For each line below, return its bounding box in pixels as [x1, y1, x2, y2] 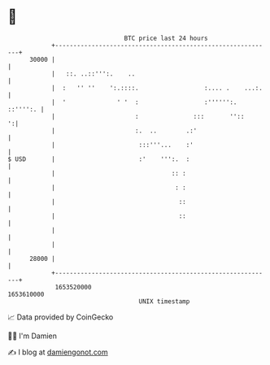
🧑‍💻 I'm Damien [7, 331, 58, 341]
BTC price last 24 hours [124, 34, 208, 42]
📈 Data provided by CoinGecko [7, 312, 114, 322]
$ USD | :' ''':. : [7, 154, 190, 163]
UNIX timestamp [138, 297, 190, 306]
